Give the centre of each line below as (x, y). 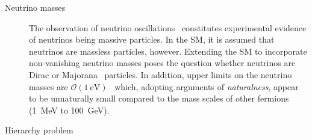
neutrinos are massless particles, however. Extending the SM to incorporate (168, 51)
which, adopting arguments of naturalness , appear (207, 86)
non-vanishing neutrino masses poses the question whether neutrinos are (162, 63)
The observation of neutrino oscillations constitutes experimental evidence (168, 27)
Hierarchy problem (39, 130)
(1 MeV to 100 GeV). (69, 110)
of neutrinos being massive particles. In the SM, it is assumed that (152, 39)
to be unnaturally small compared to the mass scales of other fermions (159, 98)
